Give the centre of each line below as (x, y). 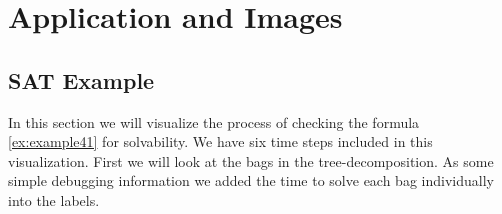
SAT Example (81, 79)
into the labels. (54, 199)
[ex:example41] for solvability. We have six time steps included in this (220, 141)
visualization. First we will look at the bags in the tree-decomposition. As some (251, 160)
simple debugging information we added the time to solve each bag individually (251, 180)
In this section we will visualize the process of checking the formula (214, 121)
